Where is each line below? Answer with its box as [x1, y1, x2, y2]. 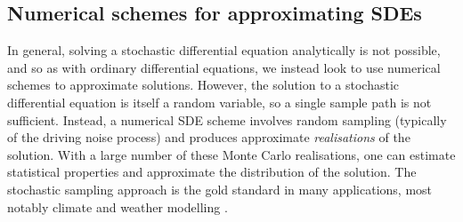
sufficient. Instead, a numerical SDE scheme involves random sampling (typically [7, 110, 447, 129]
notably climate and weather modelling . [7, 197, 228, 216]
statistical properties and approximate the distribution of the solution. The [7, 163, 417, 181]
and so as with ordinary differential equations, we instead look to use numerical [7, 58, 441, 76]
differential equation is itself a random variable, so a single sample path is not [7, 92, 432, 111]
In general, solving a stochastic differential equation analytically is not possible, [7, 41, 441, 59]
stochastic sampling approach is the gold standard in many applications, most [7, 179, 433, 198]
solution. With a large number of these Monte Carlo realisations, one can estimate [7, 145, 456, 163]
